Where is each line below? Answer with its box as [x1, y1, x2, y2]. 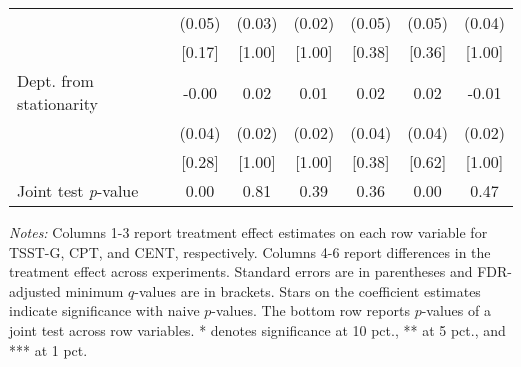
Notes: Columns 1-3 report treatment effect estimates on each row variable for [9, 222, 488, 242]
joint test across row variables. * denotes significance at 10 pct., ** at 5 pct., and [9, 319, 506, 340]
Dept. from [17, 69, 94, 92]
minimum [65, 280, 124, 301]
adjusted [9, 280, 61, 301]
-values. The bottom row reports [211, 300, 410, 321]
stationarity [17, 92, 99, 115]
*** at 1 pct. [9, 339, 88, 360]
